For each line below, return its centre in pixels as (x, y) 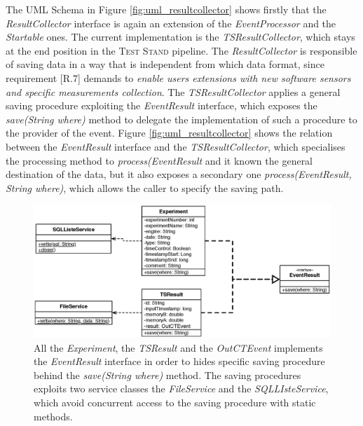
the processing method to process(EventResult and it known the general (159, 160)
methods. (53, 416)
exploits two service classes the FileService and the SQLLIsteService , (181, 389)
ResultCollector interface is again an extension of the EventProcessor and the (171, 23)
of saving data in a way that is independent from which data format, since (165, 64)
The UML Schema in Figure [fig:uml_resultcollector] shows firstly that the (166, 9)
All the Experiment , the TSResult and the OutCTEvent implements (178, 347)
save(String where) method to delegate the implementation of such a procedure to (181, 119)
